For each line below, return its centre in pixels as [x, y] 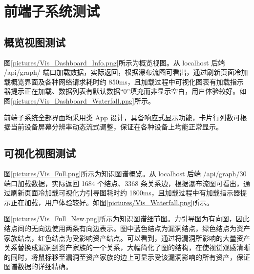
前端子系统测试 [52, 11]
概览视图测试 [35, 42]
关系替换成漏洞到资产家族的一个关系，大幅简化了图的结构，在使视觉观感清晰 [127, 247]
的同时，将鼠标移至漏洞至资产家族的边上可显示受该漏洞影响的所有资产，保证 [127, 257]
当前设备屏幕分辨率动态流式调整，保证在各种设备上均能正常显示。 [116, 127]
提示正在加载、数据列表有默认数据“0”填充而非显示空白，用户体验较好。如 [128, 91]
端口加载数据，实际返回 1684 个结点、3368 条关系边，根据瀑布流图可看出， [124, 183]
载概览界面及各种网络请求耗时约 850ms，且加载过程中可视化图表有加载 [117, 81]
